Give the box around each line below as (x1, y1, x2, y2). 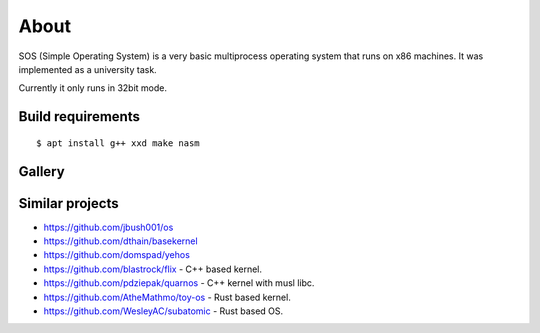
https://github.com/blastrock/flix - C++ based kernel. (43, 263, 263, 275)
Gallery (18, 163, 65, 180)
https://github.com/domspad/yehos (43, 249, 190, 261)
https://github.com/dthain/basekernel (43, 235, 199, 247)
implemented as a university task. (18, 63, 157, 75)
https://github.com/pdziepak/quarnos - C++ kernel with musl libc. (43, 277, 315, 289)
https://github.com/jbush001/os (43, 221, 174, 233)
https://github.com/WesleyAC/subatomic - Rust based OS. (43, 305, 284, 317)
